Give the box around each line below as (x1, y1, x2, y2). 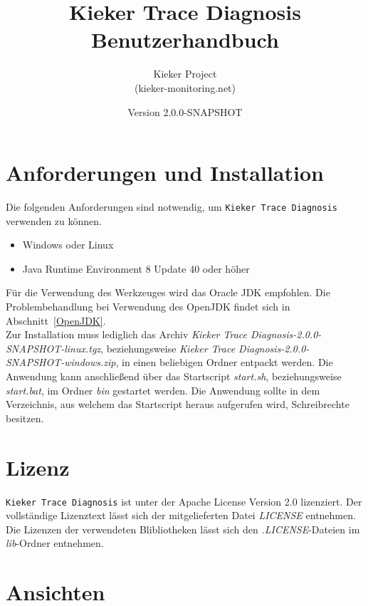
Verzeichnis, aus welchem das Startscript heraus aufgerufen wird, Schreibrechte (6, 397, 349, 412)
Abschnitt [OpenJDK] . (6, 313, 106, 328)
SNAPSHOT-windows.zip (6, 355, 116, 370)
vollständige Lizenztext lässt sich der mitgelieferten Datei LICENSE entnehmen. (6, 508, 356, 523)
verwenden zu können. (6, 213, 102, 228)
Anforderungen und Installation (6, 158, 324, 187)
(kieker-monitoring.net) (134, 80, 236, 95)
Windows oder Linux (22, 237, 114, 252)
